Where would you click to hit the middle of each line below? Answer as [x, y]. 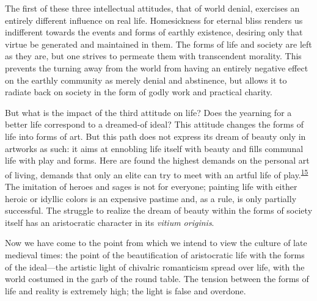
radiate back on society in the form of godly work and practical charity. [139, 92]
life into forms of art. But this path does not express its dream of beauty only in [155, 136]
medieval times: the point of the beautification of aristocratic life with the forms [155, 254]
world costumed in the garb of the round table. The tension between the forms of [157, 279]
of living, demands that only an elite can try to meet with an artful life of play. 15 [157, 173]
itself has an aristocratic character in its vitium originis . [110, 222]
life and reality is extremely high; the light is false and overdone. [126, 290]
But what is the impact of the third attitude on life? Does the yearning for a [148, 112]
